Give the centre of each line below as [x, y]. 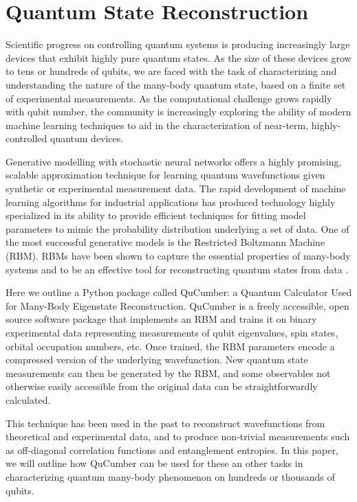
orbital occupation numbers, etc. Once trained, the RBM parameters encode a [170, 346]
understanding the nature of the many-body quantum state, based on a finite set [176, 84]
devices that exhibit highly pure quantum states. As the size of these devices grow [178, 57]
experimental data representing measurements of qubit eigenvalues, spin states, [172, 332]
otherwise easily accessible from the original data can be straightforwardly [162, 386]
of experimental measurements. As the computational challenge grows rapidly [169, 98]
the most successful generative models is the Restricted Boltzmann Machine [165, 242]
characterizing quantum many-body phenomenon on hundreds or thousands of [170, 476]
